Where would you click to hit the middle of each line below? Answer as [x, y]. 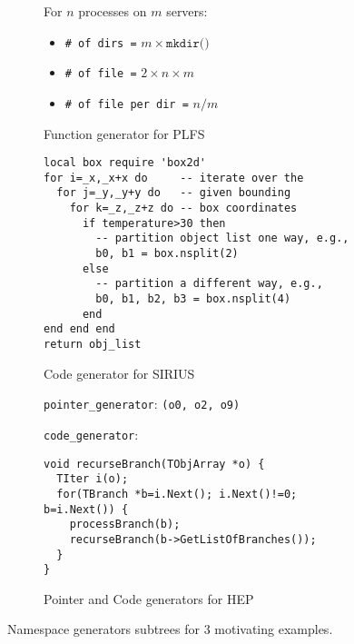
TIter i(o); [93, 479]
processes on [113, 11]
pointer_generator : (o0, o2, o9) [142, 404]
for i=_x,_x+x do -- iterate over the [174, 178]
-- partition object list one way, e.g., [222, 238]
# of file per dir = [127, 104]
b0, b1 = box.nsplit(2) [167, 254]
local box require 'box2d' [125, 163]
